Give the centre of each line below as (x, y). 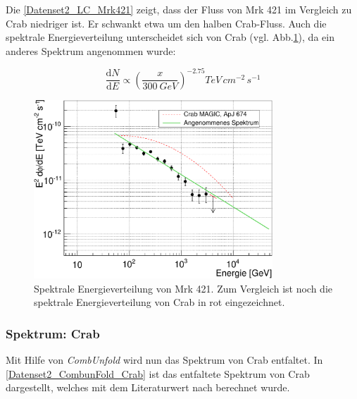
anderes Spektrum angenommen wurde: (91, 50)
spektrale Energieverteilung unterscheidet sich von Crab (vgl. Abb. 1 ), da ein (170, 37)
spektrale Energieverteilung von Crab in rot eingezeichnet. (159, 302)
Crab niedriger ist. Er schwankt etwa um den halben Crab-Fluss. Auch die (166, 23)
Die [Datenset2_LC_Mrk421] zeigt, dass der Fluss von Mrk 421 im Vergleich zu (179, 9)
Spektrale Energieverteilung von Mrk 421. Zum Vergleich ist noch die (183, 288)
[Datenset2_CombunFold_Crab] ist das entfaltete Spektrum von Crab (158, 373)
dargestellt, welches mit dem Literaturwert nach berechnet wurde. (148, 387)
